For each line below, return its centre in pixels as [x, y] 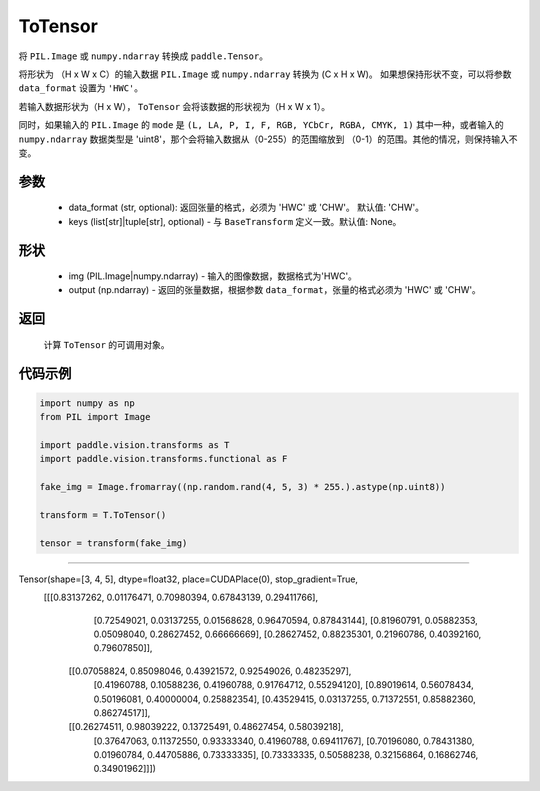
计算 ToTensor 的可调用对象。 [106, 344]
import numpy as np [87, 403]
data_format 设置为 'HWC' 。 [81, 88]
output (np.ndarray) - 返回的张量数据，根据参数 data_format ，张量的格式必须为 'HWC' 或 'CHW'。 [275, 290]
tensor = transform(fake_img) [113, 543]
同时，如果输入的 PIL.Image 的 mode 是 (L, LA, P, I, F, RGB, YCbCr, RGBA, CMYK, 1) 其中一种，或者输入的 [261, 125]
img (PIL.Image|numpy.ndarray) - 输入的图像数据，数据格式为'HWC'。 [212, 276]
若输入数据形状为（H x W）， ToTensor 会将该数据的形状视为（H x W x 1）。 [174, 106]
